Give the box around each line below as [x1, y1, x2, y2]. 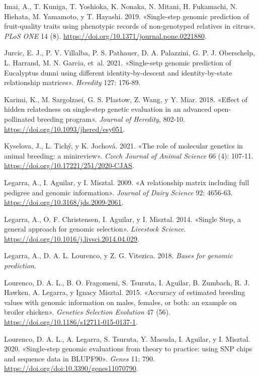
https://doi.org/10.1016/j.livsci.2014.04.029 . [4, 233, 139, 244]
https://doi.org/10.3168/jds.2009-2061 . [4, 197, 124, 207]
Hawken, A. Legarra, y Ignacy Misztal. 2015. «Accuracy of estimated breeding [4, 287, 245, 297]
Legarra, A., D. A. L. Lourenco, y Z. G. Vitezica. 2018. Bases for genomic [4, 250, 233, 261]
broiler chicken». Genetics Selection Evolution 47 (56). [4, 307, 170, 317]
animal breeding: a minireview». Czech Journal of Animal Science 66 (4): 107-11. [4, 150, 253, 161]
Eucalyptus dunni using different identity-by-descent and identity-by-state [4, 67, 232, 78]
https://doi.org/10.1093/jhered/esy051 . [4, 123, 125, 134]
